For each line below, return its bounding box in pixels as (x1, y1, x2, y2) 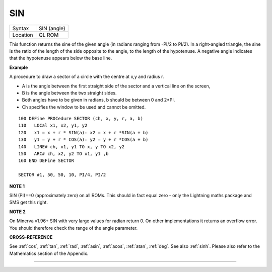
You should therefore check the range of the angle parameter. (9, 225, 138, 231)
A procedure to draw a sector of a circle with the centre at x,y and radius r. (9, 73, 164, 80)
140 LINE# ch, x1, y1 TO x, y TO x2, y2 (18, 144, 125, 149)
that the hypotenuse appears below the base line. (9, 55, 112, 61)
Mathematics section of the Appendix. (9, 250, 89, 256)
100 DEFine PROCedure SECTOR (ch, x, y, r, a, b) (18, 116, 144, 122)
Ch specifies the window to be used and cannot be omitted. (22, 104, 146, 110)
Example (9, 64, 28, 70)
